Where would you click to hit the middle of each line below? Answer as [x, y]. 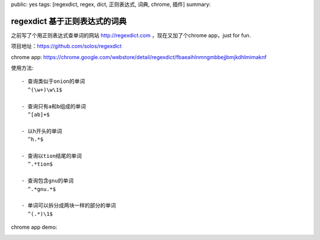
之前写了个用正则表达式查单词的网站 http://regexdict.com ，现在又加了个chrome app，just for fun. [131, 35]
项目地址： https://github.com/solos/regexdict [66, 46]
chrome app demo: [34, 227]
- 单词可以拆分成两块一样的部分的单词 [69, 206]
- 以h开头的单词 [42, 131]
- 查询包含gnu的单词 [48, 181]
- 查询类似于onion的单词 [53, 82]
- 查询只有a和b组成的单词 [54, 106]
